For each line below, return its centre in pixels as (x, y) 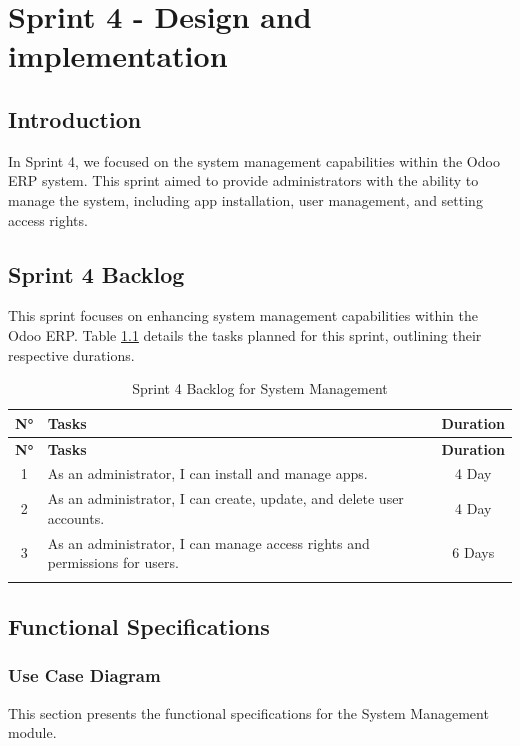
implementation (118, 55)
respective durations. (71, 354)
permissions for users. (113, 562)
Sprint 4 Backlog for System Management (260, 388)
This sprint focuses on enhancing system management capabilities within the (243, 315)
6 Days (473, 552)
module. (32, 732)
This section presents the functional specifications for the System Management (248, 712)
